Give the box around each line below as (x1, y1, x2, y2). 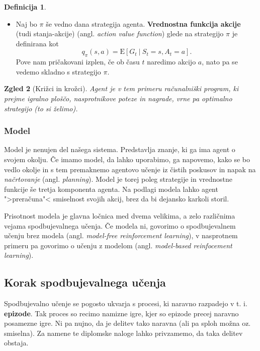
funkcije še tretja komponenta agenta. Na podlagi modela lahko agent (4, 183, 218, 194)
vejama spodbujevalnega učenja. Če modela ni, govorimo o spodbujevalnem (4, 220, 236, 231)
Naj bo (16, 18, 37, 29)
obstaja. (4, 337, 29, 348)
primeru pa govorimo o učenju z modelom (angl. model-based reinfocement (4, 240, 232, 250)
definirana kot (16, 38, 59, 48)
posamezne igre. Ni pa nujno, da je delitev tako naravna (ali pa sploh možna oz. (4, 318, 251, 328)
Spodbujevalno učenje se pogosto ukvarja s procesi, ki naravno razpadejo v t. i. (4, 298, 247, 309)
